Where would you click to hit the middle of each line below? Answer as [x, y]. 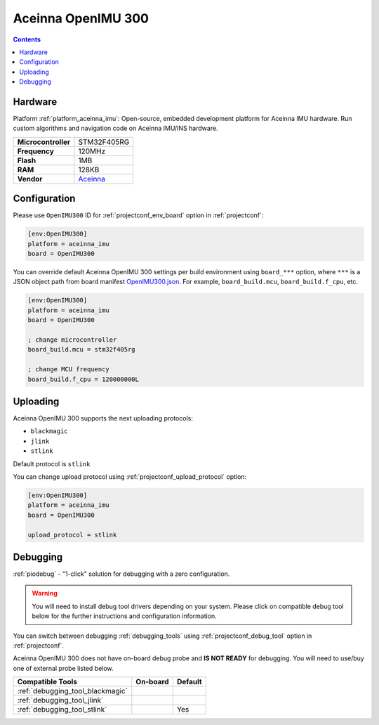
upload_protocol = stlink [72, 535]
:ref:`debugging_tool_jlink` [60, 700]
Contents [27, 39]
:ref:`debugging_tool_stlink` [62, 710]
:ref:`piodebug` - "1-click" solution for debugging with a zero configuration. [121, 574]
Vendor [30, 179]
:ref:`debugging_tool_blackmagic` [73, 691]
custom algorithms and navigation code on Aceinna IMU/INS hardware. [115, 128]
